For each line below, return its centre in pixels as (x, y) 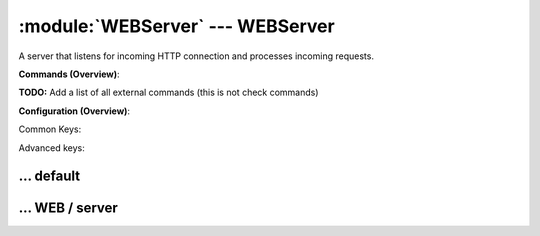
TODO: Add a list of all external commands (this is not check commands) (168, 92)
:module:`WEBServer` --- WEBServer (176, 26)
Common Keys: (50, 129)
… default (49, 176)
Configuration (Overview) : (74, 111)
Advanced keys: (51, 147)
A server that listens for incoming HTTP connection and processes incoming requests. (196, 56)
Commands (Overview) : (69, 74)
